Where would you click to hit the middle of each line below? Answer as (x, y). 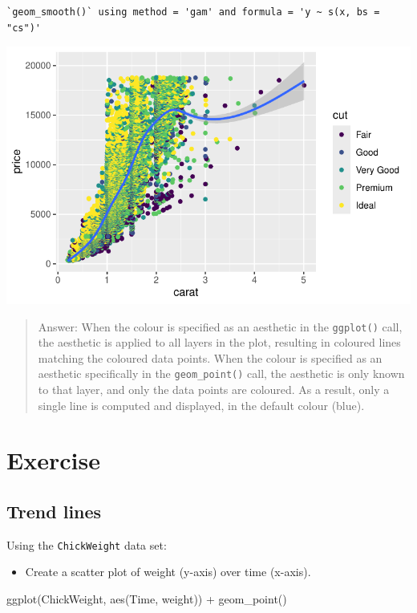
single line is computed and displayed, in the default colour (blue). (201, 405)
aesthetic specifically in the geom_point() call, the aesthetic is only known (221, 373)
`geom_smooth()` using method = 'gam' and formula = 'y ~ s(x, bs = (193, 12)
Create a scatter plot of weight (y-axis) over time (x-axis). (168, 572)
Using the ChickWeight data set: (87, 544)
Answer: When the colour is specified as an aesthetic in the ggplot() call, (220, 326)
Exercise (53, 460)
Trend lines (54, 511)
